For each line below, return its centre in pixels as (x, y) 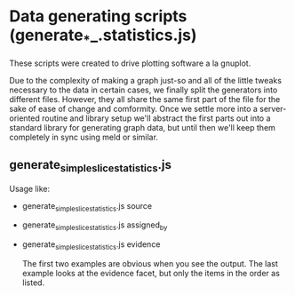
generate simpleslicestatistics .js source (87, 207)
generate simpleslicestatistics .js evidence (91, 245)
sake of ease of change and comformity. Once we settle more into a (133, 108)
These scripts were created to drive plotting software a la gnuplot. (130, 63)
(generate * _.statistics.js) (103, 36)
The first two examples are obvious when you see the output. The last (150, 263)
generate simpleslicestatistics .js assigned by (95, 226)
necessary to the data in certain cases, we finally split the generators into (144, 90)
